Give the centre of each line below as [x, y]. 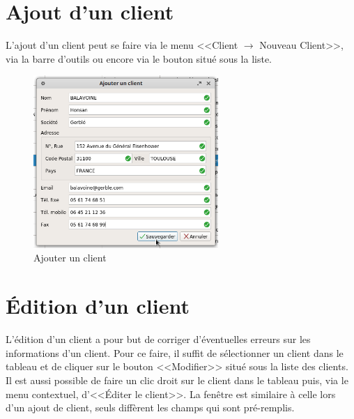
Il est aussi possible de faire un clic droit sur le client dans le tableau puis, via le [177, 380]
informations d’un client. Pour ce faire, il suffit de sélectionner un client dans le [175, 352]
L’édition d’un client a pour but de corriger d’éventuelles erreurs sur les [158, 339]
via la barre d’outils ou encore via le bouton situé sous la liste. [139, 58]
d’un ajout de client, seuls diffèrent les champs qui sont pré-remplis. [150, 407]
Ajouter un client [70, 258]
